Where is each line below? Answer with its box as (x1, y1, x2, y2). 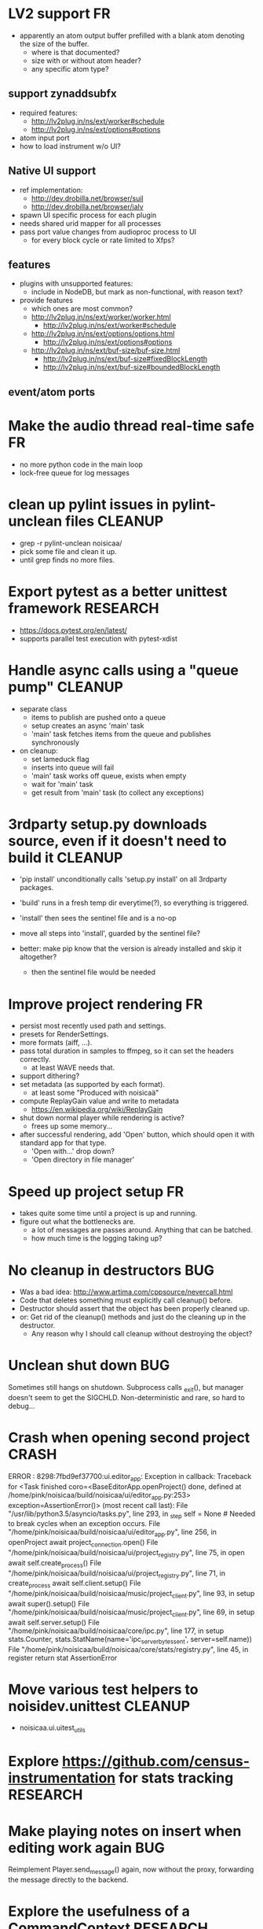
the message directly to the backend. (8, 1875, 129, 1885)
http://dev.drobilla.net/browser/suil (31, 194, 144, 203)
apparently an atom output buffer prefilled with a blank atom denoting (19, 31, 245, 40)
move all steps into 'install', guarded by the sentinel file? (19, 929, 201, 938)
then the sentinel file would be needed (31, 967, 155, 977)
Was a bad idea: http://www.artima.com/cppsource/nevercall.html (19, 1288, 233, 1297)
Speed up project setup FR (8, 1182, 184, 1200)
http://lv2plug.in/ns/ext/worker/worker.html (31, 312, 171, 322)
